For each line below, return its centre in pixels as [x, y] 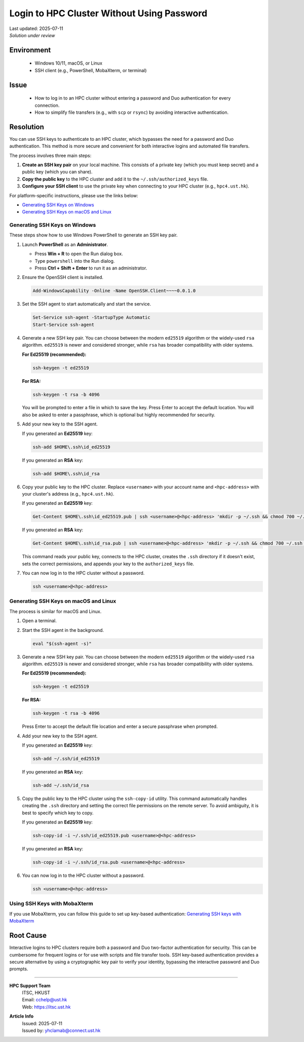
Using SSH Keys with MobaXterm [51, 904]
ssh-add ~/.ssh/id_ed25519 [66, 759]
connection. [47, 105]
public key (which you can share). [57, 172]
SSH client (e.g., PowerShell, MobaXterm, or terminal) [91, 70]
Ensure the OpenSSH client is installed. [63, 278]
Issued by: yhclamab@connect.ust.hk [61, 1031]
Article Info [22, 1016]
